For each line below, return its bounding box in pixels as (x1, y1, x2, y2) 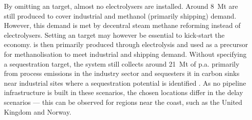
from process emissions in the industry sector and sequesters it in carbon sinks (4, 68, 240, 78)
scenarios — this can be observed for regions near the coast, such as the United (4, 96, 243, 107)
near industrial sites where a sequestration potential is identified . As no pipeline (4, 77, 246, 88)
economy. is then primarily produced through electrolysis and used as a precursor (4, 39, 248, 49)
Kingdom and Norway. (4, 106, 72, 117)
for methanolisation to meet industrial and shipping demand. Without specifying (4, 48, 247, 59)
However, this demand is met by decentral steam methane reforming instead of (4, 20, 241, 30)
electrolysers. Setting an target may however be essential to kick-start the (4, 29, 225, 40)
